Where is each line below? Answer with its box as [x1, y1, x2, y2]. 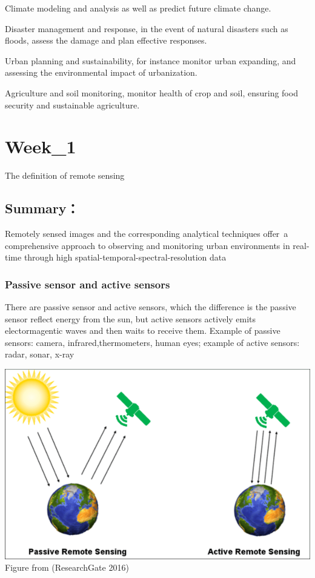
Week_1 [5, 134, 76, 159]
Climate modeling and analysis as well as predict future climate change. [5, 2, 271, 14]
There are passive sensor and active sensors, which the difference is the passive [5, 301, 296, 313]
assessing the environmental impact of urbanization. [5, 66, 197, 79]
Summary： [5, 199, 79, 218]
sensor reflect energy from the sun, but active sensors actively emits [5, 312, 256, 325]
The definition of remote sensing [5, 169, 125, 182]
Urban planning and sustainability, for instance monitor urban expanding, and [5, 54, 296, 67]
